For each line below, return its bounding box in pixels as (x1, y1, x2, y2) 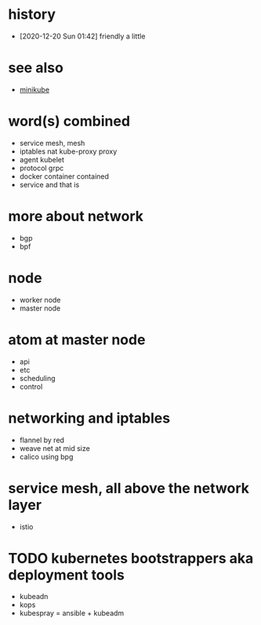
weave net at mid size (19, 443, 90, 452)
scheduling (19, 373, 56, 383)
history (8, 5, 56, 24)
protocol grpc (19, 163, 64, 173)
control (19, 382, 43, 391)
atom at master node (8, 331, 146, 348)
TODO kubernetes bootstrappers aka (8, 549, 254, 567)
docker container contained (19, 171, 110, 181)
